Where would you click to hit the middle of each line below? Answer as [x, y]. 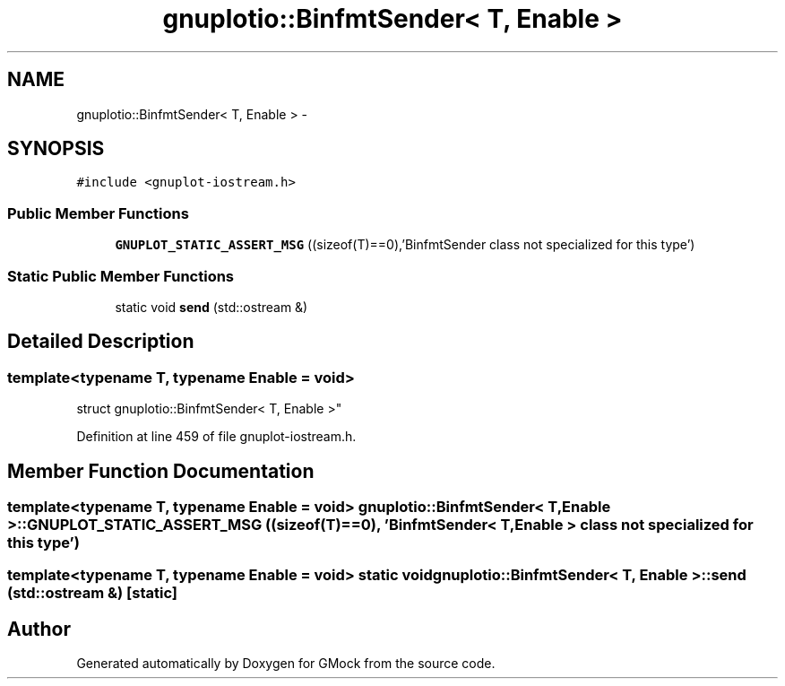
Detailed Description [101, 342]
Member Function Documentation [161, 471]
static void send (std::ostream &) [211, 307]
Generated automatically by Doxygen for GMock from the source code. [286, 664]
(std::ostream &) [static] [92, 593]
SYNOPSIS [56, 149]
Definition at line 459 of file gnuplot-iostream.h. [216, 437]
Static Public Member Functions [121, 276]
